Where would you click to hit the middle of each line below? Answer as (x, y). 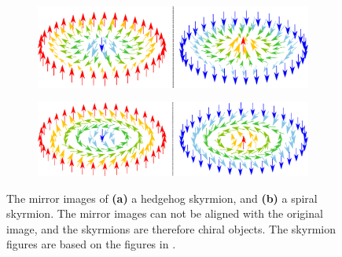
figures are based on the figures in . (91, 244)
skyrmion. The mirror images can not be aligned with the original (165, 213)
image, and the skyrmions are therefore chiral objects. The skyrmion (171, 228)
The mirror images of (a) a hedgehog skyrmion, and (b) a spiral (162, 198)
